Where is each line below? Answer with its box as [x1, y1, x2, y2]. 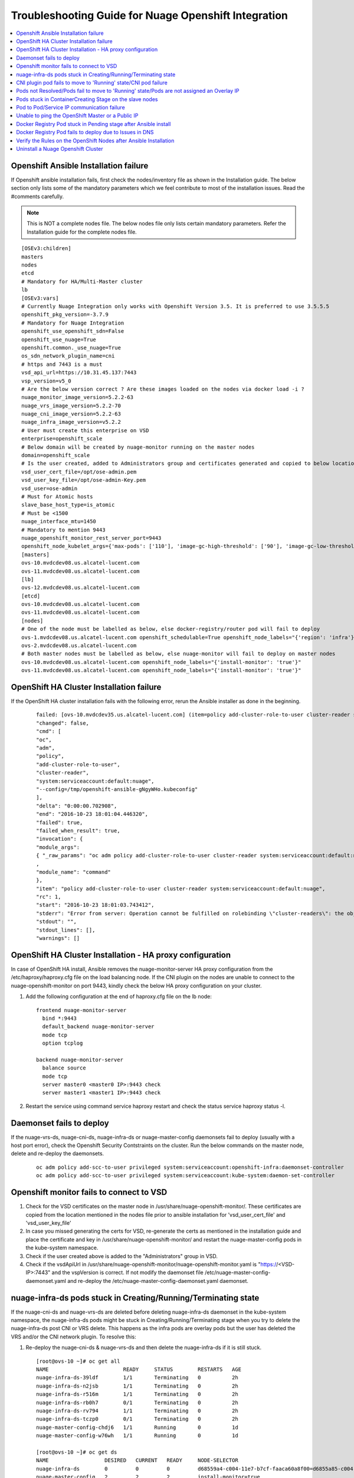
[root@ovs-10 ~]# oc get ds [36, 1448, 117, 1456]
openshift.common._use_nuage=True [21, 344, 121, 351]
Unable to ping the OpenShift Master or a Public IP [16, 112, 139, 119]
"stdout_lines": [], [36, 926, 96, 934]
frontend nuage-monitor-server [36, 1007, 127, 1013]
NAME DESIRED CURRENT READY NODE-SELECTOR [36, 1457, 238, 1464]
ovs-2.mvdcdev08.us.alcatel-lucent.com [21, 642, 137, 649]
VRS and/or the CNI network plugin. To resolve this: [11, 1333, 136, 1340]
